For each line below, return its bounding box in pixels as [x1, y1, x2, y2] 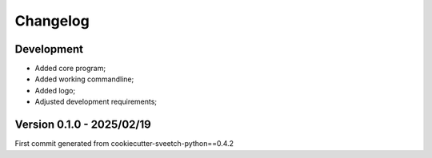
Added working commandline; [34, 74, 134, 84]
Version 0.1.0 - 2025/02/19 [14, 118, 151, 132]
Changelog [14, 12, 90, 30]
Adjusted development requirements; [34, 97, 158, 107]
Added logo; [34, 85, 76, 95]
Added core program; [34, 64, 106, 73]
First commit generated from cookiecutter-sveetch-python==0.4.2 [14, 139, 234, 148]
